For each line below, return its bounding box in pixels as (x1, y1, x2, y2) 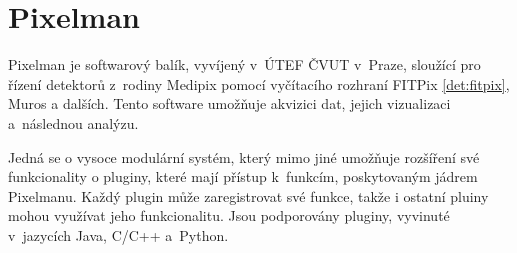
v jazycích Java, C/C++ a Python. (8, 224, 229, 245)
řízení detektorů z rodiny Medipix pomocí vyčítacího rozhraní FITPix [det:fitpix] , (8, 73, 510, 94)
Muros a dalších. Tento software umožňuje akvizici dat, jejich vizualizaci (8, 93, 451, 114)
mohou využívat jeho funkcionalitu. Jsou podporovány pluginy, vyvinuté (8, 205, 450, 226)
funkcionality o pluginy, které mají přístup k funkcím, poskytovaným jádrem (8, 166, 478, 187)
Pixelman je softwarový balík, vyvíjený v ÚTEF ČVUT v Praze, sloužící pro (8, 54, 481, 75)
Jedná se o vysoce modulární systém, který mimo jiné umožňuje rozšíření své (8, 146, 480, 167)
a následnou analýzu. (8, 112, 139, 133)
